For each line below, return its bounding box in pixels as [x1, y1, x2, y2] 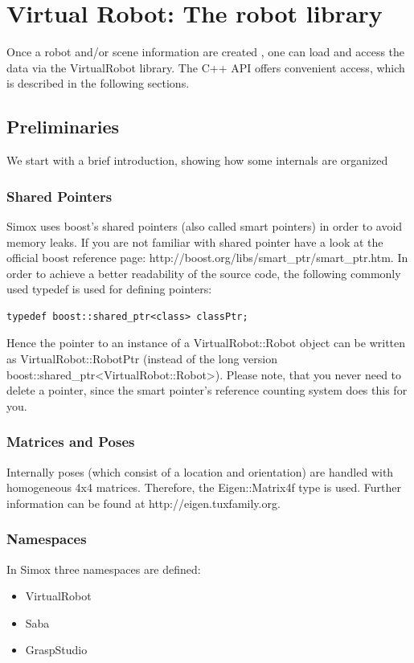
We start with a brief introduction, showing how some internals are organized [6, 152, 388, 169]
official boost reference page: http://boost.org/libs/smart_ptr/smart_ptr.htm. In [6, 249, 408, 266]
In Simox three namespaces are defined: [6, 560, 201, 577]
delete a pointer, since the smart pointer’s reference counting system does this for [6, 382, 408, 399]
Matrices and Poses [6, 432, 135, 452]
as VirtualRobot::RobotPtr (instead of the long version [6, 350, 277, 367]
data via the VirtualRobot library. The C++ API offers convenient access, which [6, 59, 405, 76]
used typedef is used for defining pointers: [6, 280, 212, 297]
